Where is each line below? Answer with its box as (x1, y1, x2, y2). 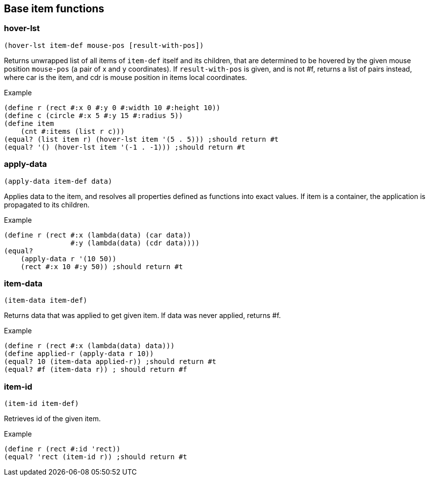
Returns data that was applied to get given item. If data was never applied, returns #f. (4, 311, 281, 320)
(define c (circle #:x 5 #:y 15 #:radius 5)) (4, 111, 183, 120)
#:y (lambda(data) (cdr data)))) (70, 239, 200, 247)
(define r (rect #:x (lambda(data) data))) (4, 342, 175, 350)
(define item (4, 119, 54, 127)
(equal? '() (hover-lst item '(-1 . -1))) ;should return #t (4, 143, 245, 151)
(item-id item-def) (4, 400, 79, 408)
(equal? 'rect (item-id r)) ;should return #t (4, 453, 187, 461)
